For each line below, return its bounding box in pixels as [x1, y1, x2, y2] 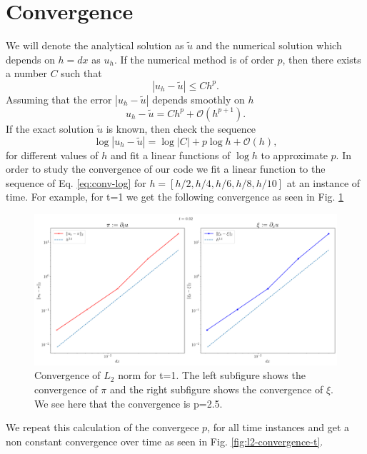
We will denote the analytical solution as [6, 38, 184, 53]
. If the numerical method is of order [114, 51, 274, 66]
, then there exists [282, 51, 361, 66]
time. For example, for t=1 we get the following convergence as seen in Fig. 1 [6, 189, 344, 204]
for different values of [6, 147, 99, 162]
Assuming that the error [6, 91, 112, 106]
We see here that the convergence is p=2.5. [34, 395, 223, 410]
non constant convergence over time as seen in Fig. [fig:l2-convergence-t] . [6, 433, 323, 448]
